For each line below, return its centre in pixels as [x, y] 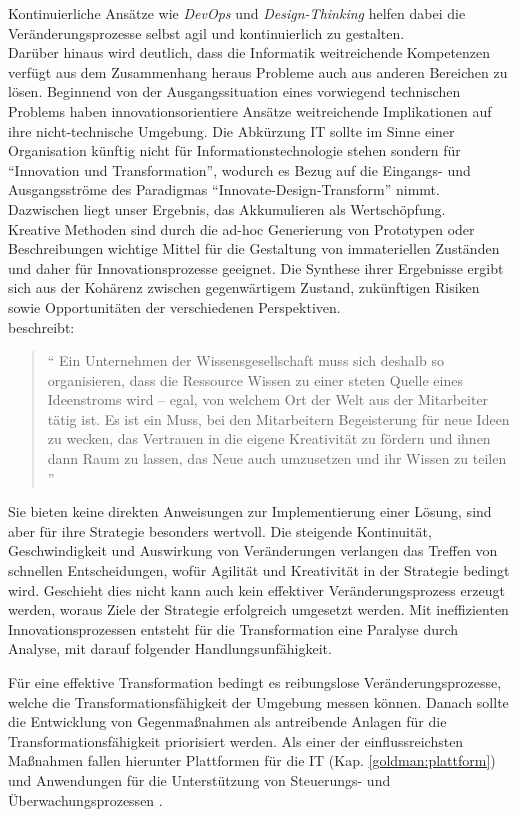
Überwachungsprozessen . [85, 799]
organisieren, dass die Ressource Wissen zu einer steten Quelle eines [255, 379]
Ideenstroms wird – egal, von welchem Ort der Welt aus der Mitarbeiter [268, 399]
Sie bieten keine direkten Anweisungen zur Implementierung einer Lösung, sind [250, 511]
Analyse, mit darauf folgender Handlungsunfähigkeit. [170, 648]
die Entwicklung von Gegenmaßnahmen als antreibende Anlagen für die [227, 721]
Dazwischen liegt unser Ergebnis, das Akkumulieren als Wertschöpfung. [227, 208]
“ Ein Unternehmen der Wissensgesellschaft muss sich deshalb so [245, 360]
